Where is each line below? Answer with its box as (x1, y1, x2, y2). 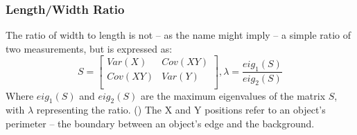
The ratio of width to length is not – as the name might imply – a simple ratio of (6, 28, 351, 42)
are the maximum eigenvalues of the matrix (140, 88, 326, 102)
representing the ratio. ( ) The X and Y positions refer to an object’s (36, 102, 326, 117)
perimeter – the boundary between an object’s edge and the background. (6, 116, 315, 130)
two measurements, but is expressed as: (6, 41, 173, 55)
